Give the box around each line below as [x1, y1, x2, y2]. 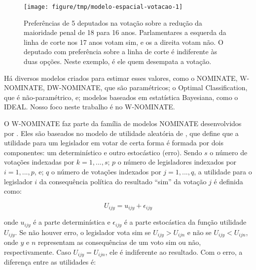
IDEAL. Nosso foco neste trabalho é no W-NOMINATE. [4, 101, 175, 112]
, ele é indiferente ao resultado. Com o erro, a [105, 246, 243, 257]
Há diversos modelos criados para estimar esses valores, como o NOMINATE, [4, 72, 238, 83]
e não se [187, 227, 212, 237]
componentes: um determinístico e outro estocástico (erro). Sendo [4, 147, 202, 157]
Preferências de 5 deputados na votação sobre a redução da [24, 17, 202, 28]
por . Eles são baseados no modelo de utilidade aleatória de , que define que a [4, 128, 239, 138]
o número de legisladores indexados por [117, 157, 237, 167]
